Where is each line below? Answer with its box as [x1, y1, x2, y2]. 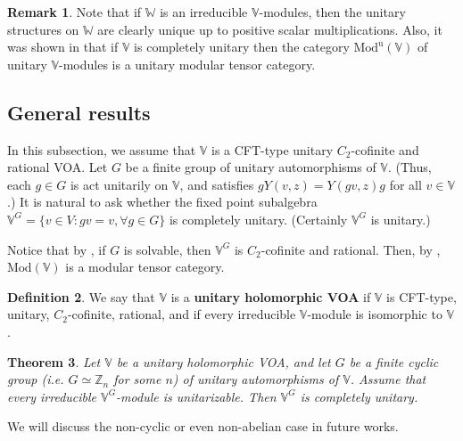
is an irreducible [160, 3, 248, 20]
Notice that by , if [7, 240, 106, 258]
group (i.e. [7, 370, 64, 388]
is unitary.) [370, 209, 431, 228]
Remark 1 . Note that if [7, 3, 142, 20]
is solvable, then [123, 240, 211, 258]
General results [7, 98, 151, 126]
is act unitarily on [70, 175, 169, 193]
